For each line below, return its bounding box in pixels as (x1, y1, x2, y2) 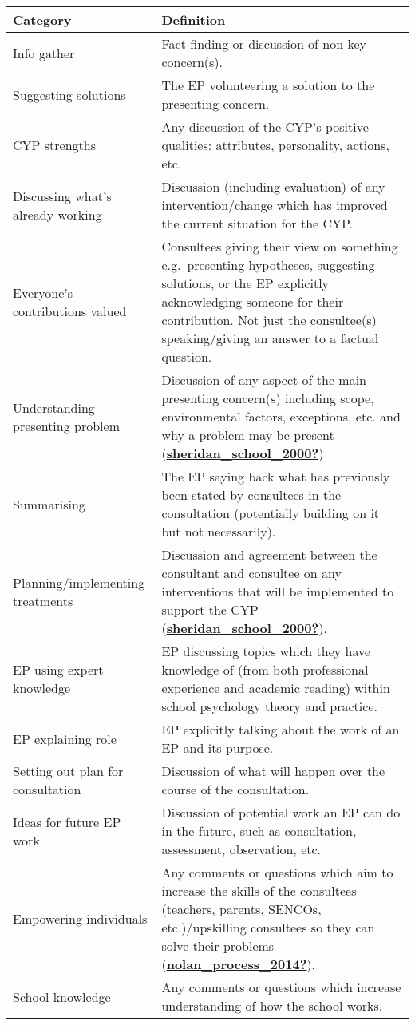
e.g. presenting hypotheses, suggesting (161, 255, 375, 274)
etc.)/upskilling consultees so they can (161, 918, 375, 936)
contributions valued (13, 301, 127, 320)
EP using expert (13, 660, 104, 679)
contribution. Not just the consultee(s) (161, 311, 377, 329)
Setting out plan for (13, 762, 124, 780)
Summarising (13, 494, 85, 513)
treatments (13, 591, 73, 610)
